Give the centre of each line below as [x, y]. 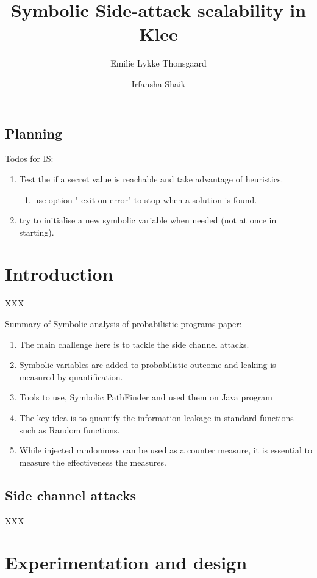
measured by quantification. [71, 376]
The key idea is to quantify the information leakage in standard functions [156, 417]
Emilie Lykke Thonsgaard [158, 63]
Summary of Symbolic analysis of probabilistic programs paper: [123, 323]
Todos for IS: [29, 158]
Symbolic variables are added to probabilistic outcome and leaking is [148, 365]
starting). [37, 232]
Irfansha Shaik [158, 83]
